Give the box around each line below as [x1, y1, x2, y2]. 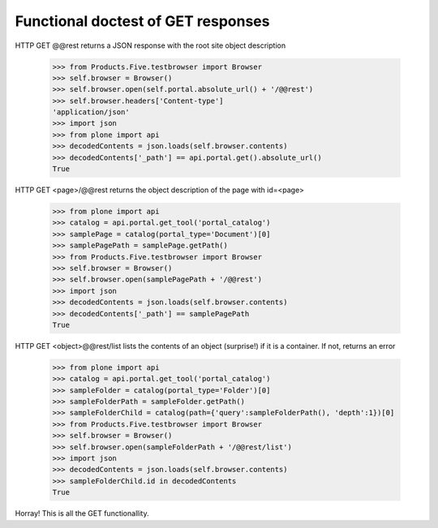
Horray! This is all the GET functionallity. [15, 509, 149, 518]
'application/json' [52, 108, 130, 117]
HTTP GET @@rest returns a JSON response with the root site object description [15, 41, 286, 50]
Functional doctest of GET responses [15, 12, 270, 30]
